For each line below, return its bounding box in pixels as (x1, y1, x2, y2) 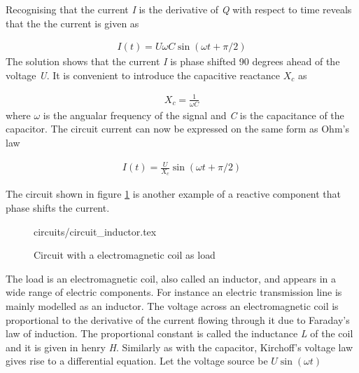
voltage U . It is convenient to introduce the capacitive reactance (6, 67, 281, 82)
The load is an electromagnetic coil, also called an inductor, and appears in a (6, 271, 337, 285)
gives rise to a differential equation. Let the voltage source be (6, 353, 268, 368)
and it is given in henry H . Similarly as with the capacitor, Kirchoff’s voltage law (6, 339, 353, 354)
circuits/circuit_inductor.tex (34, 224, 157, 238)
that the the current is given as (6, 15, 139, 30)
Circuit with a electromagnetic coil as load (34, 247, 216, 262)
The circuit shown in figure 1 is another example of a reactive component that (6, 186, 342, 201)
